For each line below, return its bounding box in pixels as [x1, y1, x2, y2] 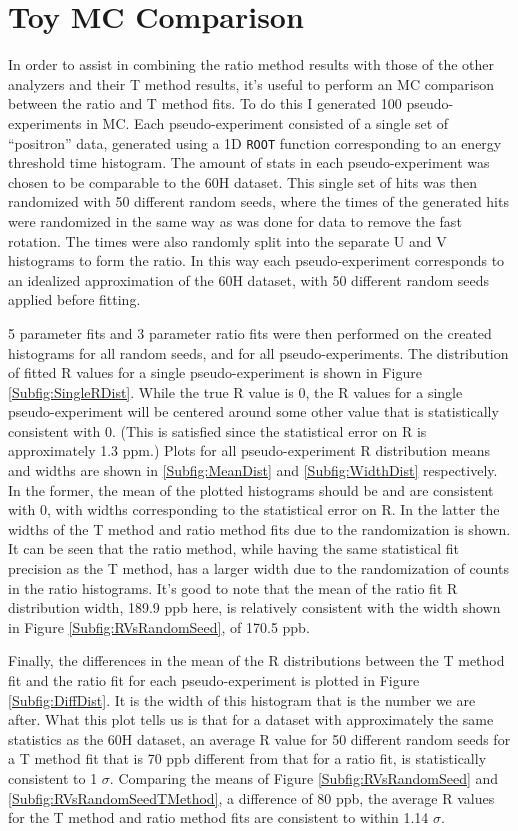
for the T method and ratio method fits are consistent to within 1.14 [8, 807, 429, 828]
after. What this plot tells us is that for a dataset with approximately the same [8, 709, 494, 730]
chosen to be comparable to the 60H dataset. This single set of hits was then [8, 171, 478, 192]
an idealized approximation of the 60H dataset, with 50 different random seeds [8, 269, 490, 290]
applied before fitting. [8, 289, 141, 310]
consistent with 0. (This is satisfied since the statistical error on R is [8, 420, 427, 441]
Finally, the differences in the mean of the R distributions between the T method [8, 650, 505, 671]
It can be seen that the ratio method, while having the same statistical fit [8, 538, 460, 559]
